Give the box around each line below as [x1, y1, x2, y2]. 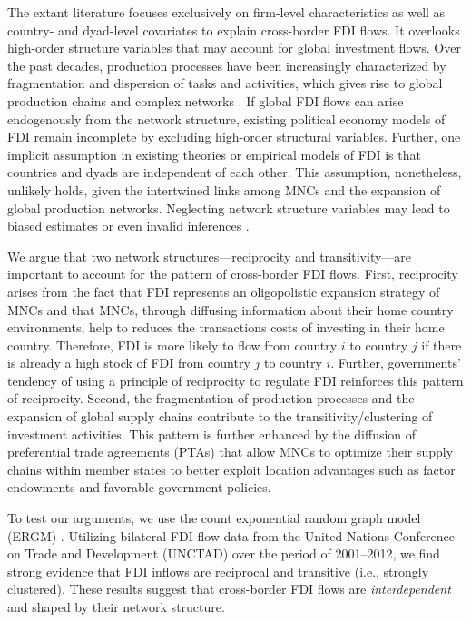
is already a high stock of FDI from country [7, 353, 250, 372]
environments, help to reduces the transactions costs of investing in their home [7, 318, 445, 337]
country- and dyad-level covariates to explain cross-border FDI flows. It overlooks [7, 20, 460, 39]
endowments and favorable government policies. [7, 478, 271, 497]
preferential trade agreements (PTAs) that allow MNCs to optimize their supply [7, 442, 454, 461]
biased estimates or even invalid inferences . [7, 216, 250, 235]
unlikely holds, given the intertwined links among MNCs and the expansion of [7, 180, 441, 199]
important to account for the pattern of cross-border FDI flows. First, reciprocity [7, 264, 458, 283]
